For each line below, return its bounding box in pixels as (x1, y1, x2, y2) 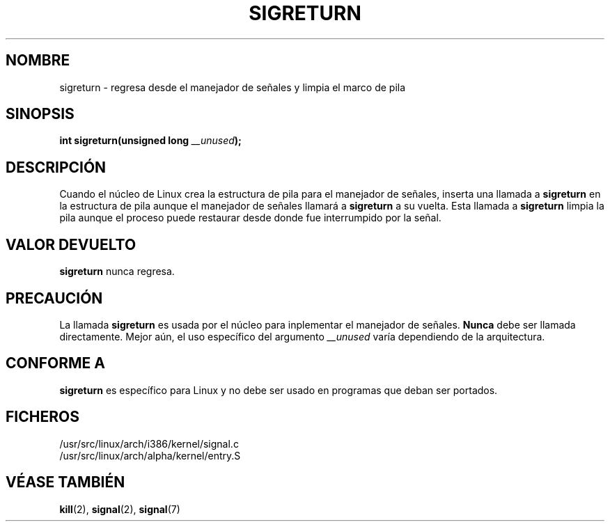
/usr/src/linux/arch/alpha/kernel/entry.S (59, 449, 241, 462)
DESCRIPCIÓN (6, 158, 107, 176)
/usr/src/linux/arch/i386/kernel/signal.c (59, 437, 239, 450)
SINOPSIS (6, 105, 75, 123)
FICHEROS (6, 408, 79, 426)
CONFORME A (6, 354, 105, 372)
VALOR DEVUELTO (6, 235, 136, 253)
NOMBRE (6, 52, 70, 70)
